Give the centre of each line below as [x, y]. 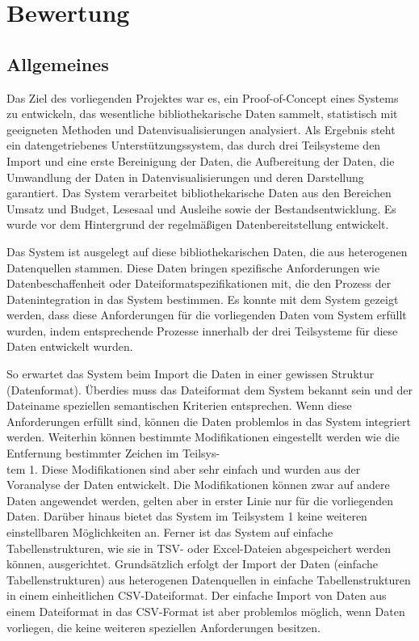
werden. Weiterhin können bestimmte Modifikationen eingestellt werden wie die [203, 437]
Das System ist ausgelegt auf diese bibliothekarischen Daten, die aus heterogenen [207, 251]
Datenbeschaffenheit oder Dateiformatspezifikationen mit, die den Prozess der [199, 283]
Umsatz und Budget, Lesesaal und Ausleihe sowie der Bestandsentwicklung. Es [201, 208]
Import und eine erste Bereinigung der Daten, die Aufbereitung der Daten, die [201, 160]
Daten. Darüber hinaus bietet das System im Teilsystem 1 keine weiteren [187, 516]
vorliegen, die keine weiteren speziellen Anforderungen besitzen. [163, 627]
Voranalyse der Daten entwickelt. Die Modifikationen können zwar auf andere [198, 485]
